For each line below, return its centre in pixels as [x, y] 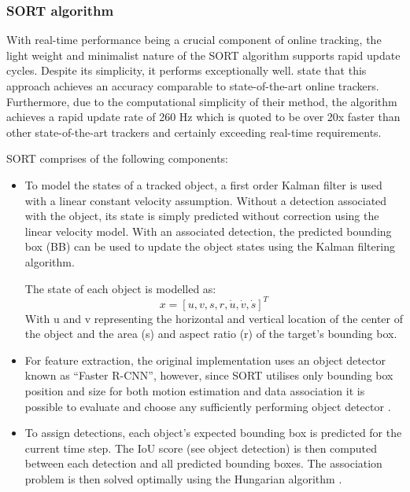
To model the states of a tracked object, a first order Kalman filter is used [203, 184]
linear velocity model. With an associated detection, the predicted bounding [208, 231]
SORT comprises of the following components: [118, 158]
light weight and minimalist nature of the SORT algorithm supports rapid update [203, 55]
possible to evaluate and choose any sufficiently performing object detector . [208, 406]
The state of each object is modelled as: [120, 288]
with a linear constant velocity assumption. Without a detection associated [206, 200]
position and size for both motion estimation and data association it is [195, 391]
